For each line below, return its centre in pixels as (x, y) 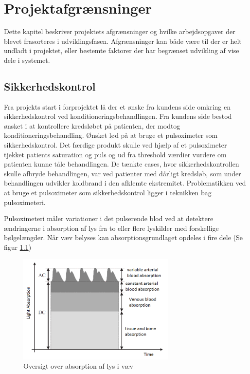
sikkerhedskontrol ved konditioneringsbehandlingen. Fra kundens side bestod (118, 116)
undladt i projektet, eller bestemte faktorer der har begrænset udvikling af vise (122, 50)
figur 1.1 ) (18, 247)
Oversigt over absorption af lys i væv (78, 366)
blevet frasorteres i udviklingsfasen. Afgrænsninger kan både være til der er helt (123, 41)
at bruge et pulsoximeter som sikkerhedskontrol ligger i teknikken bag (108, 193)
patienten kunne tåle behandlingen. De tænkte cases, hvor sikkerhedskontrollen (122, 164)
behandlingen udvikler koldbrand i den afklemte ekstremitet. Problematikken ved (125, 183)
